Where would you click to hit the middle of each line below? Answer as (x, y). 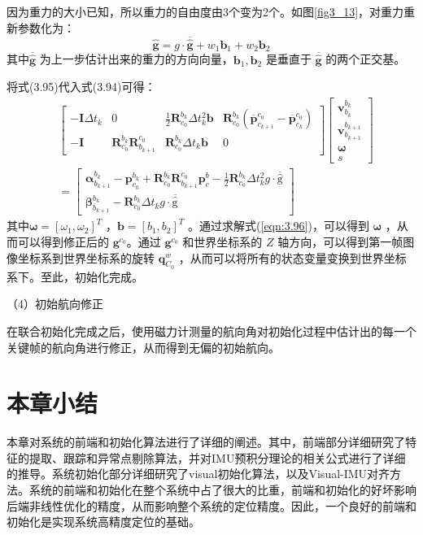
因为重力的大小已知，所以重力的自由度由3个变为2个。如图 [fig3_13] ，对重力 (205, 11)
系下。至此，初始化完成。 (75, 276)
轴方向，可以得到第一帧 (340, 241)
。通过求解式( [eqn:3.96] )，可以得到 (279, 226)
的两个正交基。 (366, 59)
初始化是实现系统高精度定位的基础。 (103, 522)
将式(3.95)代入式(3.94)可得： (81, 87)
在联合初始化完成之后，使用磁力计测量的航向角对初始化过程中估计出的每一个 (211, 331)
